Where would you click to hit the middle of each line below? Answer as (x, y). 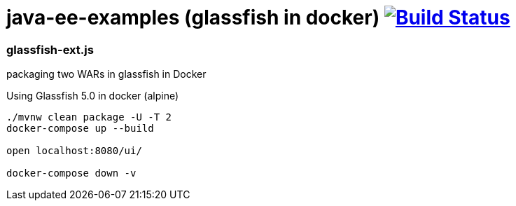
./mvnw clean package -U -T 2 (89, 117)
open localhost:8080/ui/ (74, 151)
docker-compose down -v (71, 173)
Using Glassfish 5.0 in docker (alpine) (93, 96)
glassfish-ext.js (50, 49)
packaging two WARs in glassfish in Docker (106, 74)
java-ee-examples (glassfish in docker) (193, 18)
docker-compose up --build (80, 129)
